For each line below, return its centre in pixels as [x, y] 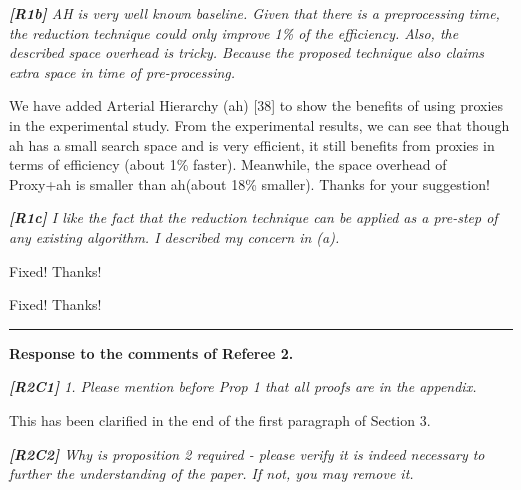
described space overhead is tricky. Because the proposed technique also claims [247, 52]
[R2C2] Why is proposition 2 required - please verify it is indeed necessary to [247, 453]
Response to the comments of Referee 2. [151, 352]
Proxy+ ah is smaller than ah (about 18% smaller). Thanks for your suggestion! [249, 183]
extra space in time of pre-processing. [122, 71]
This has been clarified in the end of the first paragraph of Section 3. [220, 419]
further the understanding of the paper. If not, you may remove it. [211, 473]
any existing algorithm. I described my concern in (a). [174, 236]
